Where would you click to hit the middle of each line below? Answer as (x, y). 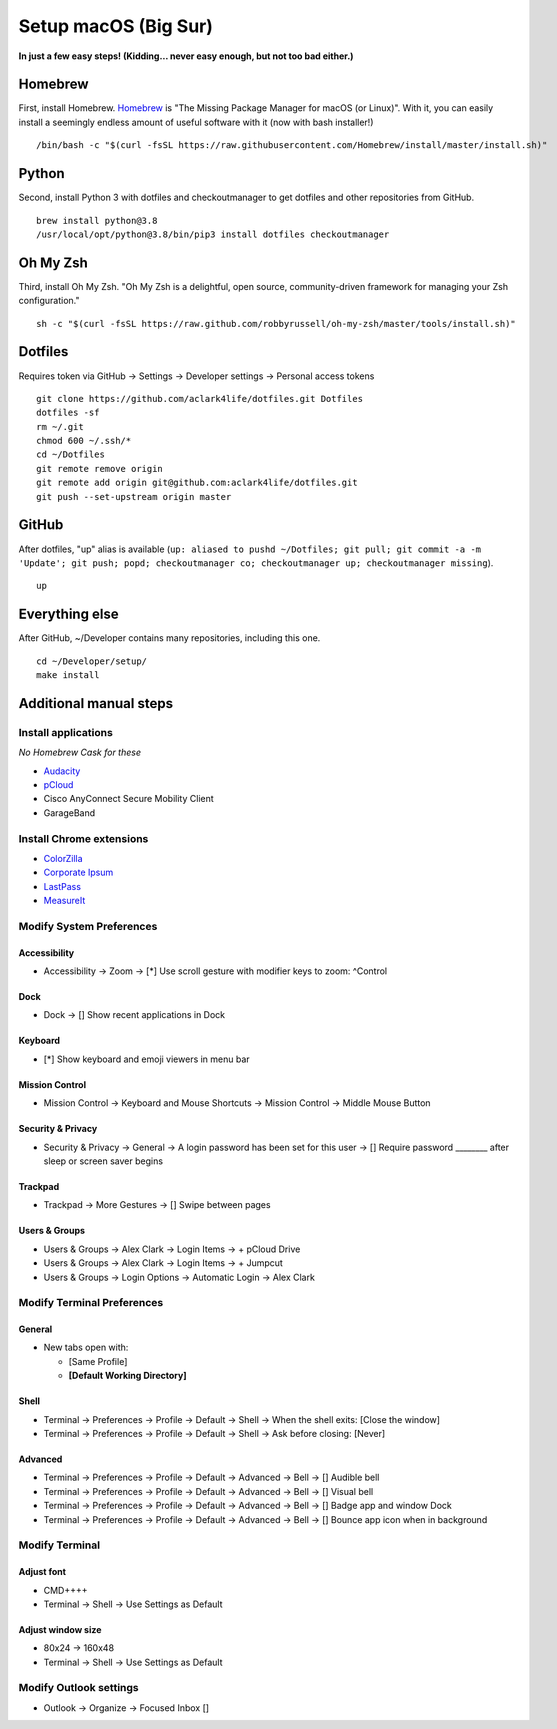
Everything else (68, 614)
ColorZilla (63, 858)
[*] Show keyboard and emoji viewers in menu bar (146, 1059)
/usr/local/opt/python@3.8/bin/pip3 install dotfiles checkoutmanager (213, 234)
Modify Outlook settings (78, 1688)
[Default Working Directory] (127, 1376)
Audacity (62, 771)
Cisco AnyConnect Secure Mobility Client (128, 799)
